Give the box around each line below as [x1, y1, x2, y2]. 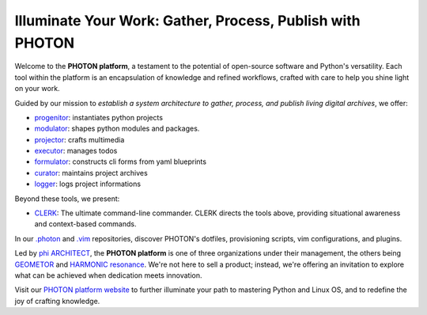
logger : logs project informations [34, 179, 142, 189]
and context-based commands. [34, 219, 137, 229]
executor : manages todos [34, 146, 118, 156]
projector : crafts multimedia [34, 135, 125, 144]
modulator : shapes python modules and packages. [34, 123, 200, 134]
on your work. [14, 84, 60, 93]
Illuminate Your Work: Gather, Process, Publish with [14, 12, 361, 29]
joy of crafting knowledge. [14, 296, 100, 306]
